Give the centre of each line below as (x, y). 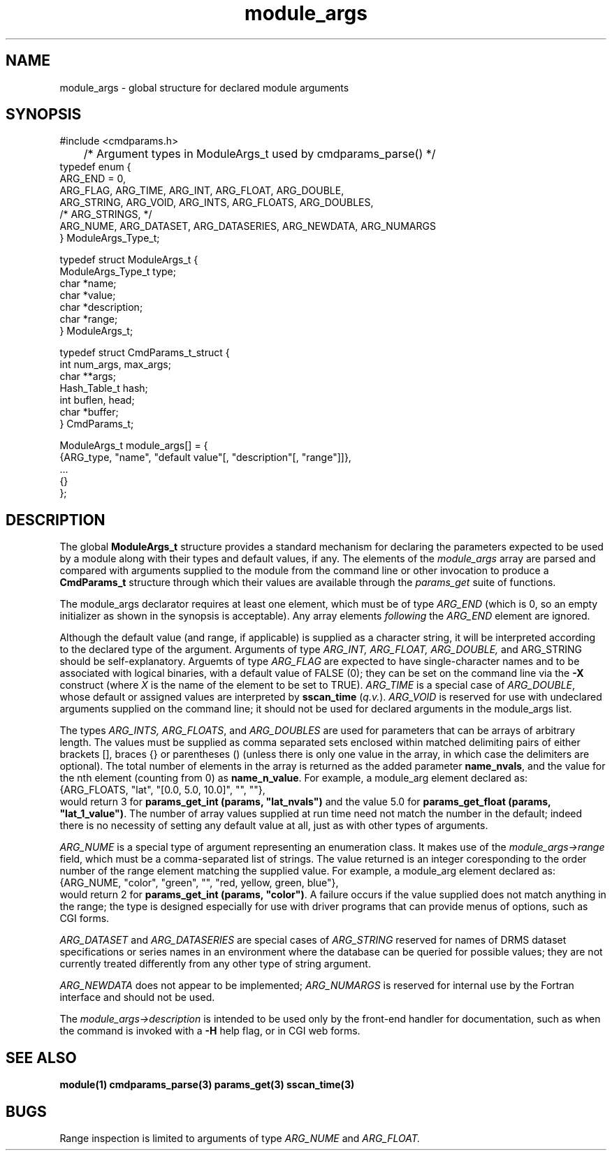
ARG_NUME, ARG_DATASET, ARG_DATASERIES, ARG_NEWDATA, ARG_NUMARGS (248, 226)
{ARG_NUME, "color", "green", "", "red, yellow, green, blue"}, (199, 883)
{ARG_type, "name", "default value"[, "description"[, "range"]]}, (205, 458)
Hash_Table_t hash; (104, 388)
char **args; (88, 376)
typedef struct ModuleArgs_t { (129, 260)
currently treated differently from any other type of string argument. (215, 964)
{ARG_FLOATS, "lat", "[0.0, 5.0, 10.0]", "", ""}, (162, 790)
